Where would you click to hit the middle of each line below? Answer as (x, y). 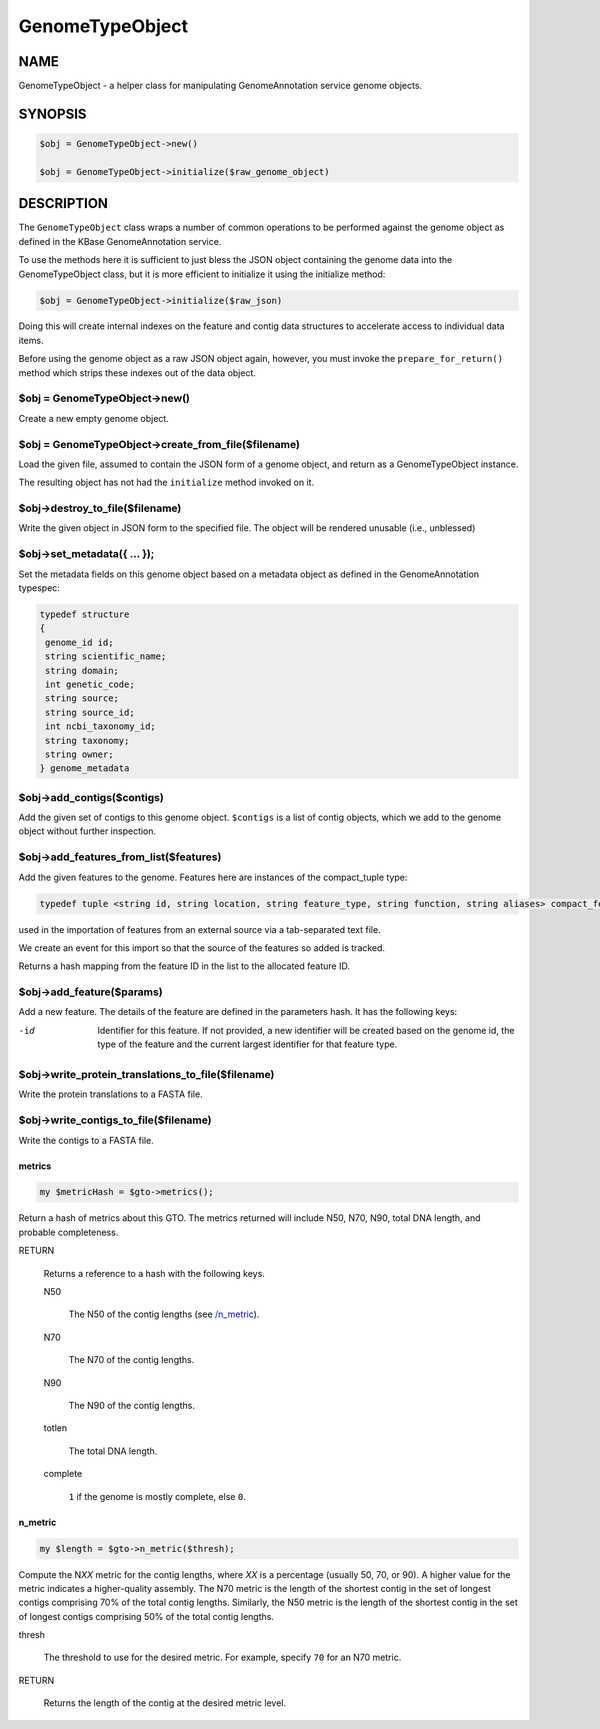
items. (31, 340)
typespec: (39, 588)
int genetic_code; (90, 684)
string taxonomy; (87, 740)
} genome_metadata (84, 768)
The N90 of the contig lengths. (131, 1405)
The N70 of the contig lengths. (131, 1360)
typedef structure (84, 614)
